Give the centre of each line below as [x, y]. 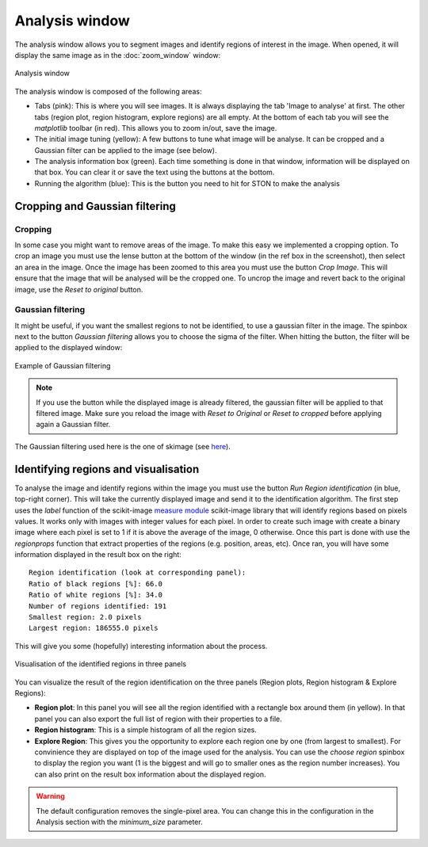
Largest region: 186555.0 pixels [94, 628]
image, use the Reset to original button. [79, 289]
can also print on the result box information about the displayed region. [150, 774]
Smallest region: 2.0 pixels [85, 617]
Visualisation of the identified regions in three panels [100, 664]
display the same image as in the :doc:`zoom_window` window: [118, 55]
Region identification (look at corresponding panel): [138, 573]
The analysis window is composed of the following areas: [108, 91]
